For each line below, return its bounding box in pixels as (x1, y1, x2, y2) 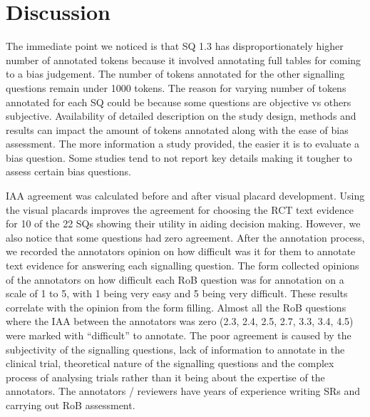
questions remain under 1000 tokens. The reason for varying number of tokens (6, 80, 346, 95)
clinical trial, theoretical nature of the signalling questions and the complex (6, 356, 334, 371)
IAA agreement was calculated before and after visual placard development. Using (6, 188, 365, 203)
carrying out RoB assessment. (6, 397, 135, 412)
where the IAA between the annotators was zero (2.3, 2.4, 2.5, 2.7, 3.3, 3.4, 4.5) (6, 314, 354, 329)
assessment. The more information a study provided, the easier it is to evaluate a (6, 136, 360, 151)
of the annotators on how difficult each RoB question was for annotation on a (6, 272, 344, 287)
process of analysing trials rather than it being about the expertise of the (6, 369, 325, 384)
